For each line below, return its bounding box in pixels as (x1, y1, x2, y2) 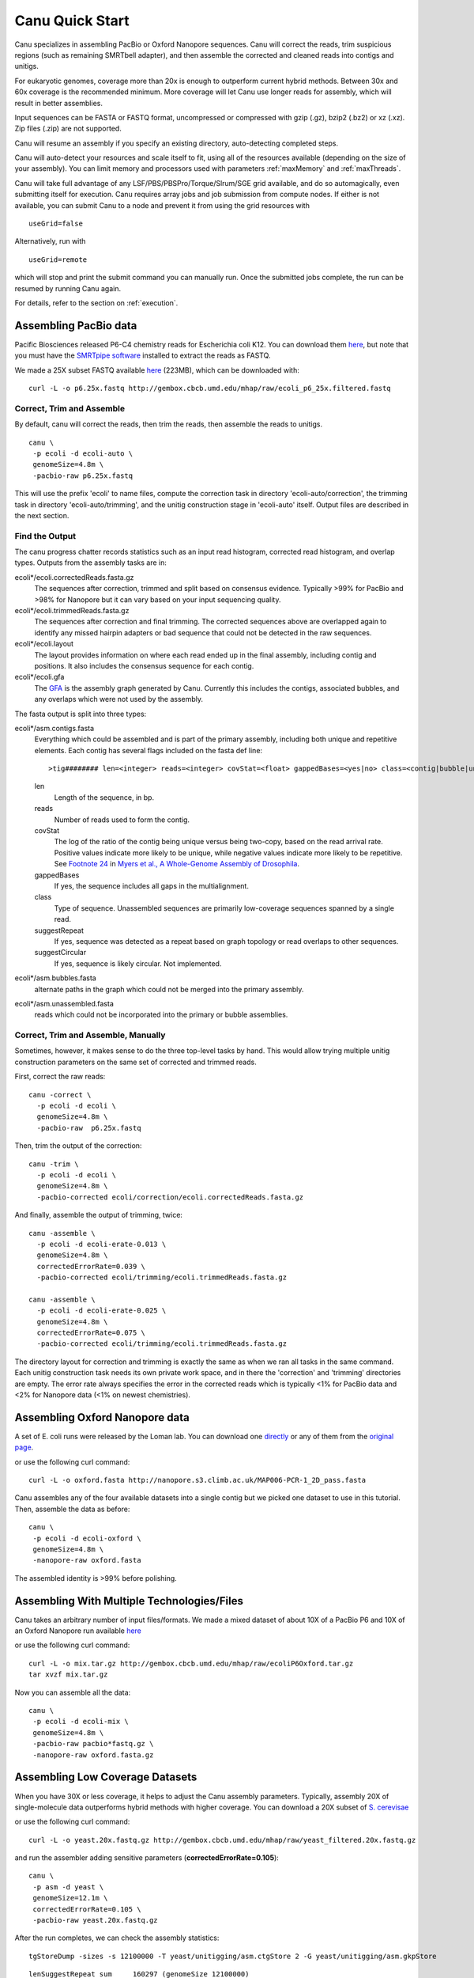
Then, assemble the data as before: (14, 1504, 130, 1514)
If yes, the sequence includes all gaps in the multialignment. (54, 881, 249, 890)
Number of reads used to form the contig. (54, 815, 190, 824)
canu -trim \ (28, 1159, 79, 1169)
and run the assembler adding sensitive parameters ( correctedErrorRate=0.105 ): (14, 1853, 280, 1862)
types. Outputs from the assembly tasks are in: (14, 558, 167, 567)
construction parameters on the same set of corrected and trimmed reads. (14, 1057, 257, 1067)
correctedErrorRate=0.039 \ (36, 1262, 146, 1271)
